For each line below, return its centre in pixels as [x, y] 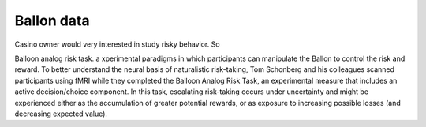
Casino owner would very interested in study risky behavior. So [117, 44]
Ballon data [52, 21]
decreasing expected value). [61, 114]
